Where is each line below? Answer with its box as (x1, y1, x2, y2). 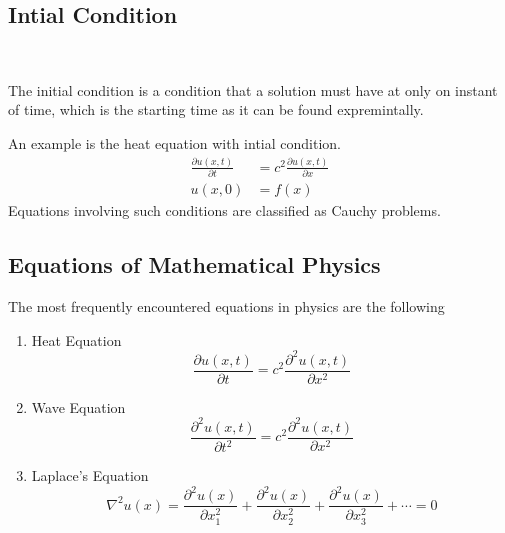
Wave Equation (31, 396, 126, 417)
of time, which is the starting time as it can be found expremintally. (8, 99, 424, 120)
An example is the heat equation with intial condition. (8, 132, 341, 153)
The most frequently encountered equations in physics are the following (8, 296, 445, 317)
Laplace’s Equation (31, 465, 149, 486)
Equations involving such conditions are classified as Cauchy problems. (8, 200, 441, 221)
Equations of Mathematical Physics (8, 249, 381, 280)
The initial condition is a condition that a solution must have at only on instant (8, 79, 498, 100)
